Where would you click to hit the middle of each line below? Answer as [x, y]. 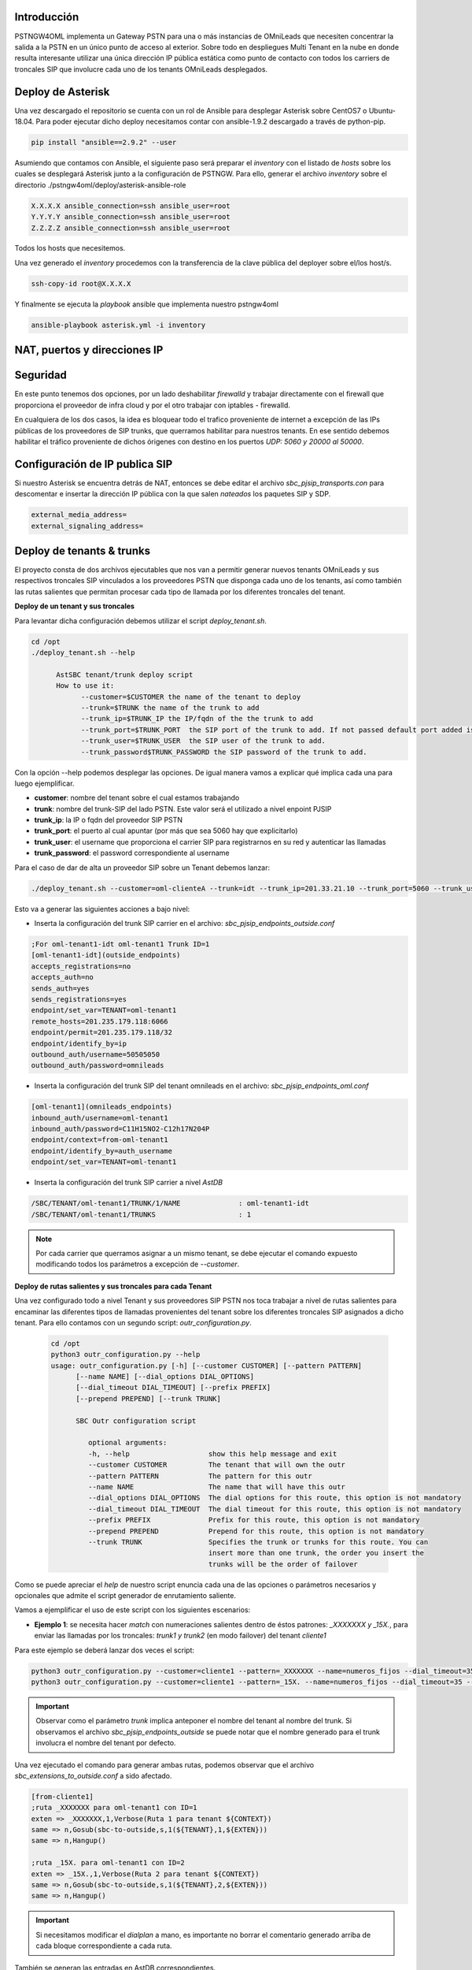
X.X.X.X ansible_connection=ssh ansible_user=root [131, 206]
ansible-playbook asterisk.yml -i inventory [118, 325]
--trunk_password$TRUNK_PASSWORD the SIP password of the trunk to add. [224, 752]
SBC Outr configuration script [136, 1421]
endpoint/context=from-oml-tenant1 [100, 1140]
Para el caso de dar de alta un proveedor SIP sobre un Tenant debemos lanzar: [142, 868]
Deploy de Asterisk [62, 92]
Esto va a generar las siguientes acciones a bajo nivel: [102, 909]
